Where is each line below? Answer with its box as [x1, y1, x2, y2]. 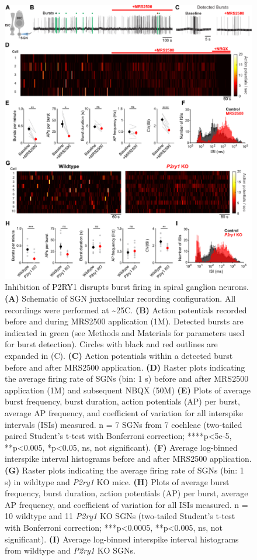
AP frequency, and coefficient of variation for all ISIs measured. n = [5, 498, 248, 510]
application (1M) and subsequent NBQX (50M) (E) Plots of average [5, 383, 251, 396]
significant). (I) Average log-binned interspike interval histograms [5, 533, 239, 545]
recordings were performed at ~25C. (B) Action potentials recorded [5, 303, 247, 316]
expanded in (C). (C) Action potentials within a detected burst [5, 350, 233, 362]
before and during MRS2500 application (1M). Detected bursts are [5, 315, 244, 327]
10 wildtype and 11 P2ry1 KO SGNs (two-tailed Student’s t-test [5, 510, 235, 522]
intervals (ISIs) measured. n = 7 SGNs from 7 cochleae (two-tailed [5, 418, 242, 430]
